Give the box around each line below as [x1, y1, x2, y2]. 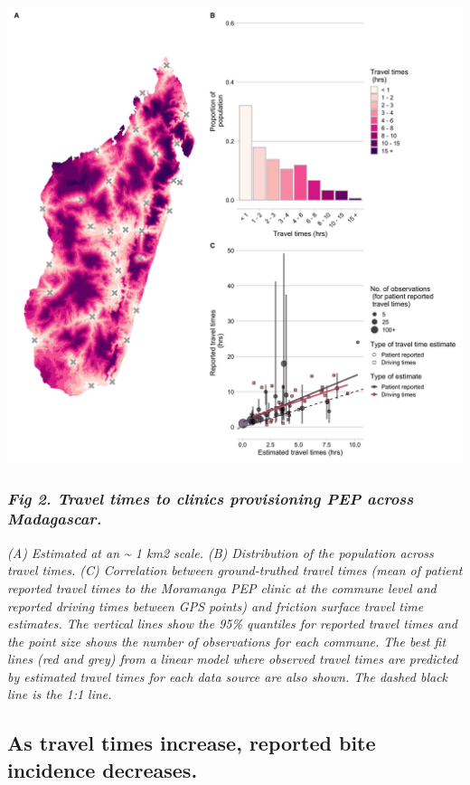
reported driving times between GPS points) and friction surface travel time [7, 596, 424, 615]
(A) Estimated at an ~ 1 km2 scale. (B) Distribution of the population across [7, 543, 434, 562]
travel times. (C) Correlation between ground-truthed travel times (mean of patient [7, 561, 463, 580]
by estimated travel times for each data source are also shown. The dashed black [7, 667, 448, 686]
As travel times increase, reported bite [7, 729, 376, 757]
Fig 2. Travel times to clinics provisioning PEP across [7, 487, 414, 509]
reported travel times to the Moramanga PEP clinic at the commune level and [7, 578, 437, 597]
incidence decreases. [7, 755, 198, 783]
